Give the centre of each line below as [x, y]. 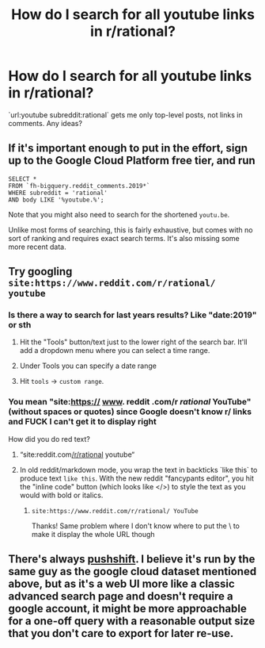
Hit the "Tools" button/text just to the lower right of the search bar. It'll [133, 342]
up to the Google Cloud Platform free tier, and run [132, 161]
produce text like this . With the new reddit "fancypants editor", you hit [137, 478]
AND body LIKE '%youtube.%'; [56, 200]
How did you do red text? [49, 439]
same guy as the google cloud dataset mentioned [132, 571]
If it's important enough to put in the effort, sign [128, 148]
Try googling [40, 272]
